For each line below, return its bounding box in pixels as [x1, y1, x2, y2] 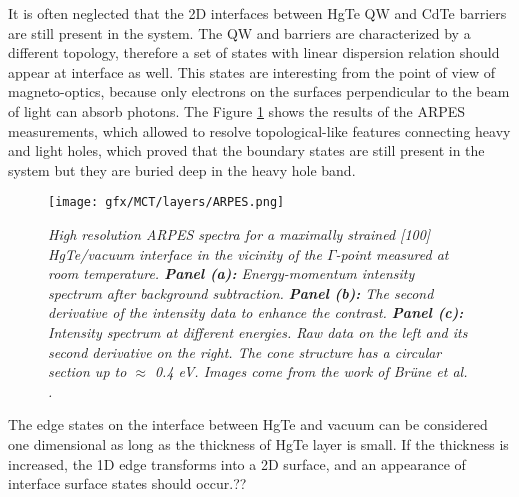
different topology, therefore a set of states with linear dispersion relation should [8, 42, 500, 63]
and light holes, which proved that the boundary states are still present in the [8, 140, 485, 161]
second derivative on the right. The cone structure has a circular [48, 341, 442, 362]
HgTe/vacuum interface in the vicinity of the [48, 243, 322, 264]
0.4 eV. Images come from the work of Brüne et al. [154, 361, 468, 382]
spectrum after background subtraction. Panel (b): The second [48, 282, 434, 303]
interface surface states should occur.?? [8, 473, 247, 494]
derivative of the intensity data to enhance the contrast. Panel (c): [48, 302, 464, 323]
